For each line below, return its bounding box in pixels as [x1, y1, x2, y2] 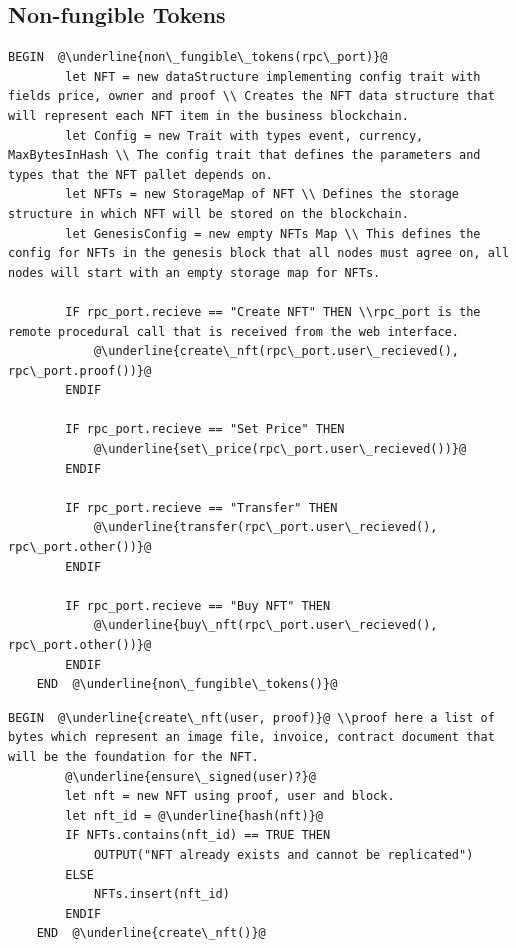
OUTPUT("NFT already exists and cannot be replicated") [93, 847, 474, 862]
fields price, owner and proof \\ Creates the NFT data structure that [8, 89, 495, 104]
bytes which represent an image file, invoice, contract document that [8, 730, 495, 745]
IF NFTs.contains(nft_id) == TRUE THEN [65, 828, 331, 843]
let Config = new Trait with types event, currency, [65, 128, 424, 143]
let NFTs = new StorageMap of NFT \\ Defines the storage [65, 187, 460, 202]
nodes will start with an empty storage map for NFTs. [8, 265, 381, 280]
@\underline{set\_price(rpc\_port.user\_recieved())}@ [93, 442, 467, 457]
